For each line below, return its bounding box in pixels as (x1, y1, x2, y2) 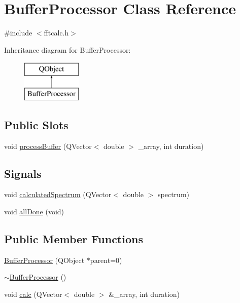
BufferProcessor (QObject (4, 254, 85, 265)
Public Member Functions (4, 231, 143, 247)
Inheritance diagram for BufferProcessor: (4, 44, 131, 55)
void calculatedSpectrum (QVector (4, 189, 112, 200)
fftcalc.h (44, 27, 69, 38)
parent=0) (90, 254, 122, 265)
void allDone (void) (4, 206, 64, 217)
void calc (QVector (4, 289, 62, 299)
